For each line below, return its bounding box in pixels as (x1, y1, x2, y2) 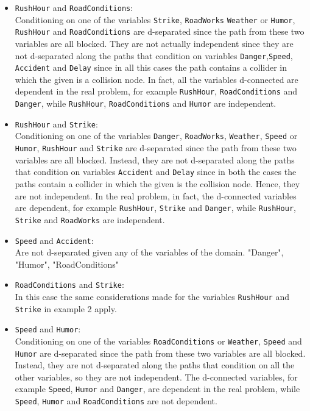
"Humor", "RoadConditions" (15, 257, 119, 270)
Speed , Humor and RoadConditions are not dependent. (15, 395, 217, 407)
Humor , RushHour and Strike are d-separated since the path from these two (15, 141, 297, 154)
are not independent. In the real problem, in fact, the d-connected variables (15, 189, 297, 202)
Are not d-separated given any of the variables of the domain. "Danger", (15, 246, 284, 259)
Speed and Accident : (15, 234, 94, 246)
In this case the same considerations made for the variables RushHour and (15, 290, 290, 302)
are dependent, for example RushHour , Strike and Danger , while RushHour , (15, 201, 296, 214)
